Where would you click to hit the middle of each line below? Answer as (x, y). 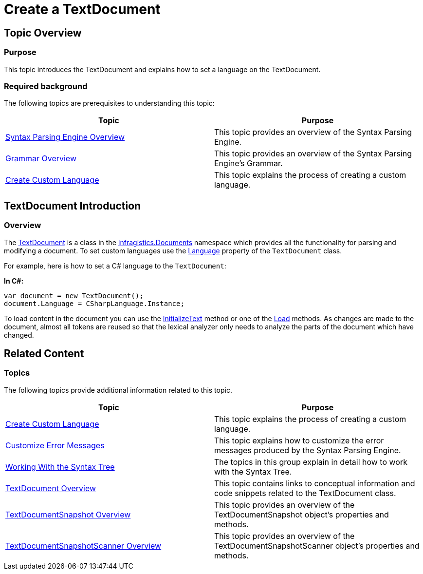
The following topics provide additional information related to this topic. (118, 390)
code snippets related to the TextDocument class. (305, 493)
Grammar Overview (41, 159)
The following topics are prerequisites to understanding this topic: (109, 103)
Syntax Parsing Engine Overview (65, 137)
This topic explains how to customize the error (299, 440)
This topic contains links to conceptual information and (315, 483)
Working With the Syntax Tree (60, 467)
